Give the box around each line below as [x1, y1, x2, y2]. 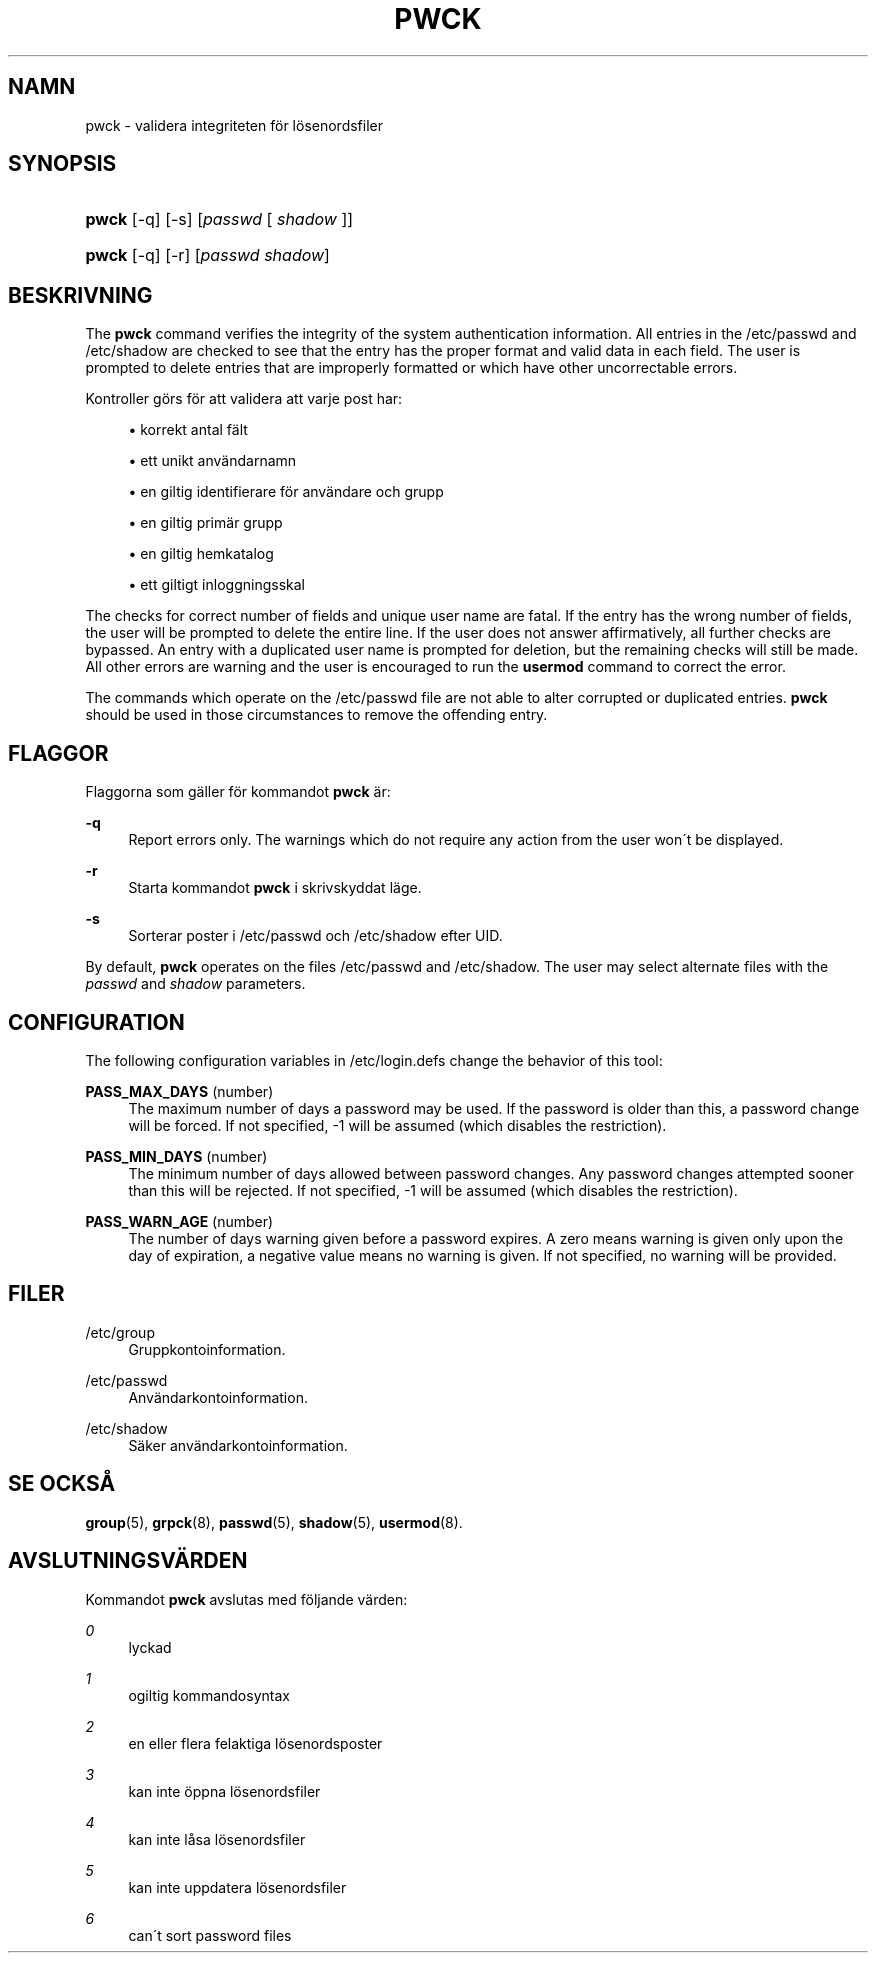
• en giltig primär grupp [128, 514, 283, 532]
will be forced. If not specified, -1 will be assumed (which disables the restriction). [128, 1116, 667, 1134]
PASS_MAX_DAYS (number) [85, 1082, 274, 1100]
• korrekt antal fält [128, 421, 248, 439]
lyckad [128, 1638, 172, 1656]
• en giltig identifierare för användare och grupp [128, 483, 444, 501]
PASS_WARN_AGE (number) [85, 1212, 274, 1230]
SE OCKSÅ [8, 1471, 116, 1497]
